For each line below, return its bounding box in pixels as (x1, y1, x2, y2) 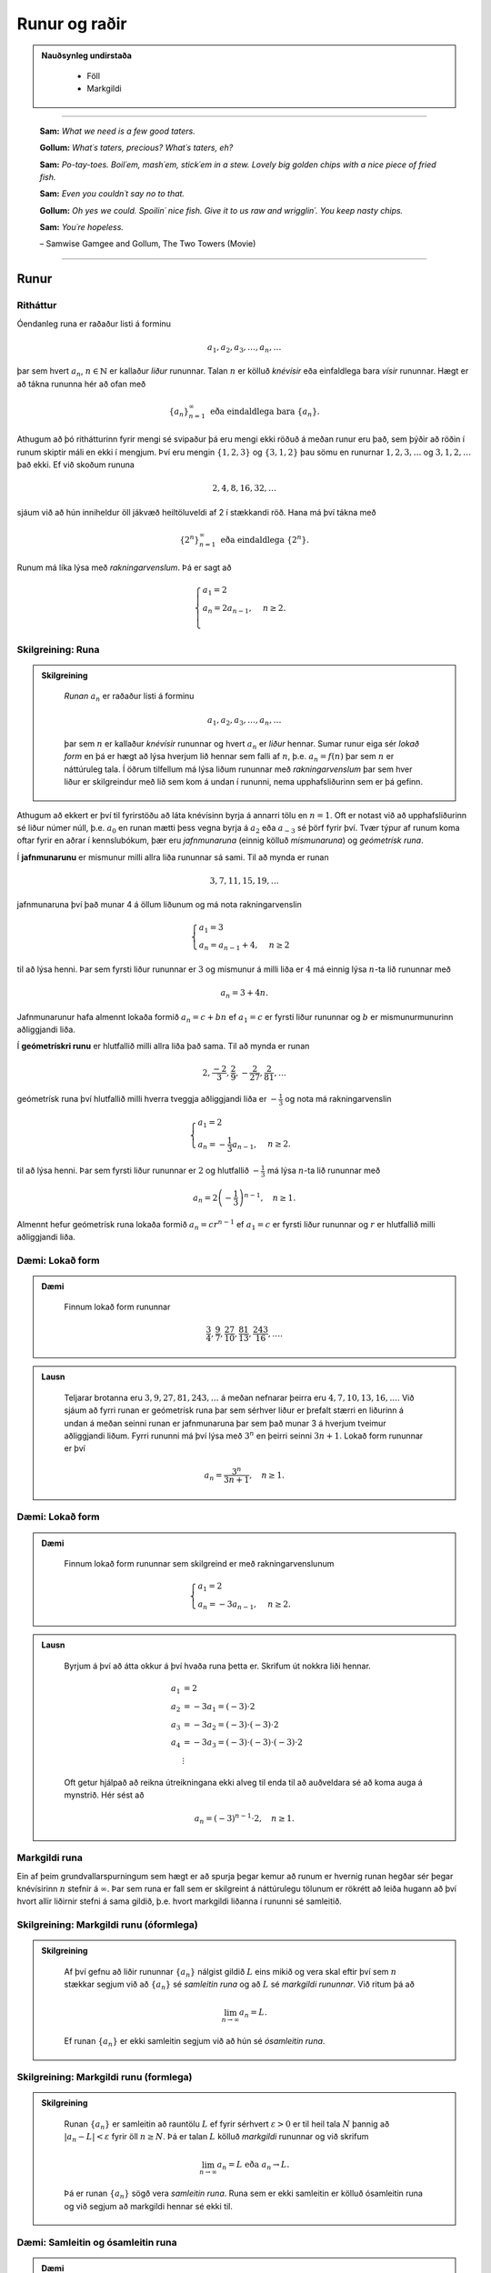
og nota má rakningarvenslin (285, 1094, 392, 1105)
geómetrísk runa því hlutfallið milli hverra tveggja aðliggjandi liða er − (16, 1094, 277, 1105)
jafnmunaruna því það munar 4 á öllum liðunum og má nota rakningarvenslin (16, 899, 302, 910)
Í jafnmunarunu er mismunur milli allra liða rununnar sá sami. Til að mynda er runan (16, 851, 329, 863)
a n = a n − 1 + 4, (198, 940, 258, 953)
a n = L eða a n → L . (216, 2159, 290, 2172)
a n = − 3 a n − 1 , (197, 1598, 257, 1611)
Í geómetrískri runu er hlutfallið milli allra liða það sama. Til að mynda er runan (16, 1041, 310, 1052)
